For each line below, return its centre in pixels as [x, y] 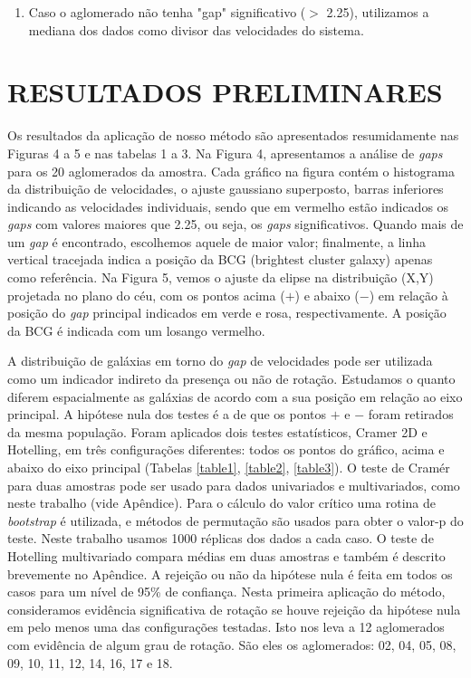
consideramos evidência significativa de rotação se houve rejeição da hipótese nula [234, 609]
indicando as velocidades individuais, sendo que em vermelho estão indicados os [228, 206]
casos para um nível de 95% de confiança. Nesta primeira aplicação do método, [226, 592]
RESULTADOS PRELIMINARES [225, 92]
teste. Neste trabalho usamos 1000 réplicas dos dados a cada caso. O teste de [221, 538]
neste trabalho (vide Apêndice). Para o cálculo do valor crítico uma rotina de [221, 503]
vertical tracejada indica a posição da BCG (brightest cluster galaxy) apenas [220, 259]
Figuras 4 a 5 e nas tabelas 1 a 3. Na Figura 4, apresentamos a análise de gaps [225, 153]
